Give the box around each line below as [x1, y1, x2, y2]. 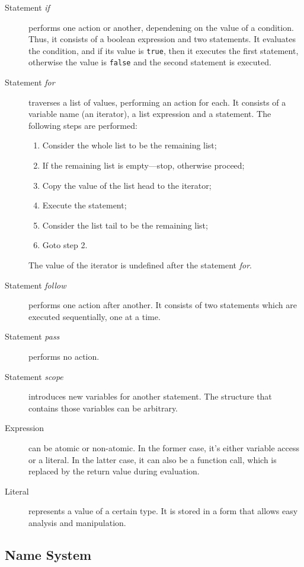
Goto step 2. [42, 239, 88, 251]
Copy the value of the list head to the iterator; [42, 179, 212, 191]
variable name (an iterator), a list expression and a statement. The [28, 107, 271, 120]
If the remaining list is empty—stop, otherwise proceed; [42, 159, 245, 172]
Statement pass [5, 330, 60, 343]
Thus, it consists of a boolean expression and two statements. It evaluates [28, 33, 296, 45]
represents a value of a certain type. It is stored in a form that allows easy [28, 505, 298, 517]
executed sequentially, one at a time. [28, 310, 161, 322]
